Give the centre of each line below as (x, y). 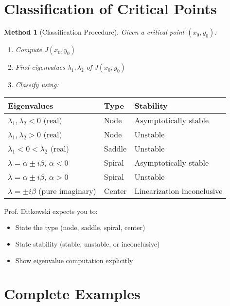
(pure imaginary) (67, 191)
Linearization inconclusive (178, 191)
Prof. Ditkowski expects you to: (51, 211)
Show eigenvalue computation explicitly (74, 260)
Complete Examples (72, 294)
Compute (29, 49)
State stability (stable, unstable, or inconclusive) (88, 243)
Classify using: (37, 85)
